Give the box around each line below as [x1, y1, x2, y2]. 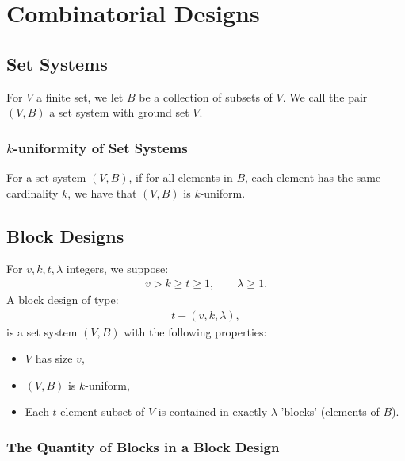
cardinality [6, 184, 59, 201]
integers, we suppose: [66, 260, 169, 277]
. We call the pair [282, 88, 368, 105]
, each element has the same [245, 168, 381, 185]
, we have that [67, 184, 137, 201]
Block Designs [6, 223, 124, 248]
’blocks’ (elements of [281, 403, 380, 420]
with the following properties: [124, 323, 267, 340]
